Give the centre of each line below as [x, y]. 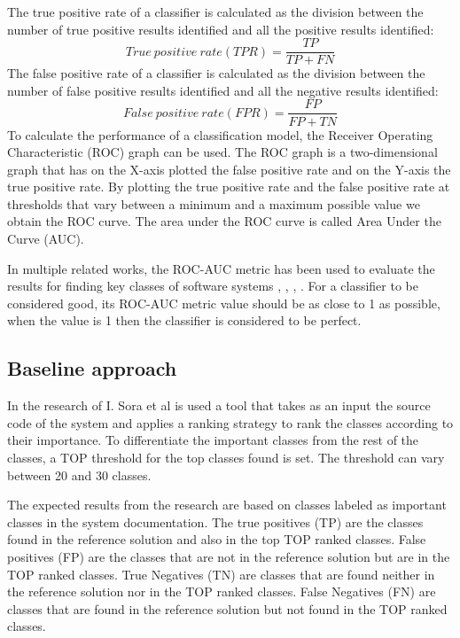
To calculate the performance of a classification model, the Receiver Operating [220, 134]
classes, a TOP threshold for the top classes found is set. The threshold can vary [226, 458]
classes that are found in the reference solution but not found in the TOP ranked [227, 608]
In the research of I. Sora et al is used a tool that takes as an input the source [219, 405]
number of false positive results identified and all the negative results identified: [223, 90]
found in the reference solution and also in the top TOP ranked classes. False [217, 539]
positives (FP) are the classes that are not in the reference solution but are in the [229, 556]
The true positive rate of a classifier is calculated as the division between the [215, 12]
